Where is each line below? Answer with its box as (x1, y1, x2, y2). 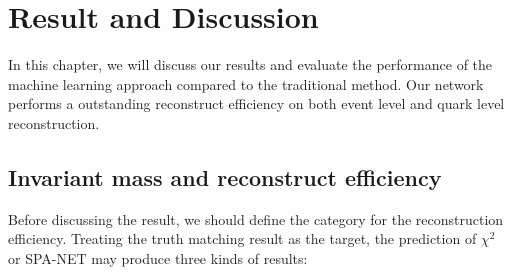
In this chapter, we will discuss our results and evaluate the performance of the (8, 54, 493, 75)
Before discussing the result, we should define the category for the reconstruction (8, 208, 504, 229)
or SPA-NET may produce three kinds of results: (8, 247, 308, 268)
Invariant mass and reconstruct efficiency (8, 161, 442, 192)
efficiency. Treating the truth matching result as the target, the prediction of (8, 228, 477, 249)
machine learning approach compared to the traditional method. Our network (8, 73, 484, 94)
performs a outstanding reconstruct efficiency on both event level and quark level (8, 93, 505, 114)
